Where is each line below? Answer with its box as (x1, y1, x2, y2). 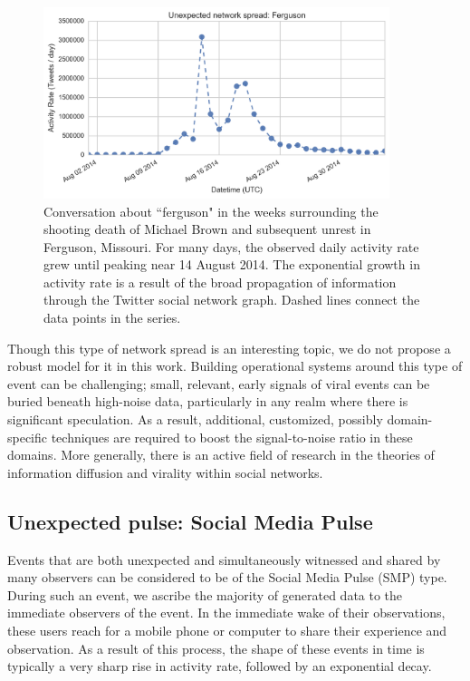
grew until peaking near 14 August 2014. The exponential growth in (43, 255, 420, 274)
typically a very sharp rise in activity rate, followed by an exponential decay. (7, 657, 432, 676)
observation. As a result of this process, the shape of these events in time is (7, 638, 425, 657)
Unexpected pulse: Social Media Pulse (7, 507, 373, 535)
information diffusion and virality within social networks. (7, 462, 323, 482)
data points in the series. (43, 308, 181, 327)
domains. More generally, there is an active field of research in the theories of (7, 445, 435, 464)
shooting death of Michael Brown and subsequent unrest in (43, 219, 371, 238)
